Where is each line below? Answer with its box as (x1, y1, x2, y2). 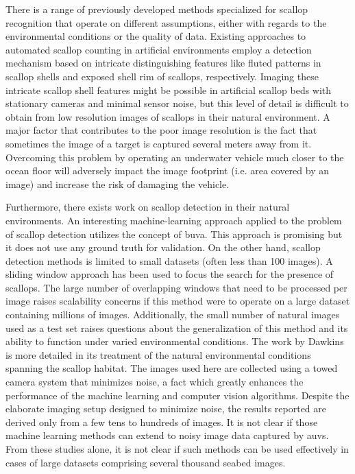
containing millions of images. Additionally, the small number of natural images (5, 307, 340, 322)
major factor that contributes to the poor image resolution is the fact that (5, 123, 317, 137)
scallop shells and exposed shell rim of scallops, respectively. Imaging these (5, 69, 319, 83)
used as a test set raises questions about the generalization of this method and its (5, 320, 348, 335)
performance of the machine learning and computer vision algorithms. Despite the (5, 388, 350, 402)
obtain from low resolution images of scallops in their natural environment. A (5, 109, 330, 123)
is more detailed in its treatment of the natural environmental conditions (5, 347, 311, 362)
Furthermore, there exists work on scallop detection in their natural (5, 200, 290, 214)
